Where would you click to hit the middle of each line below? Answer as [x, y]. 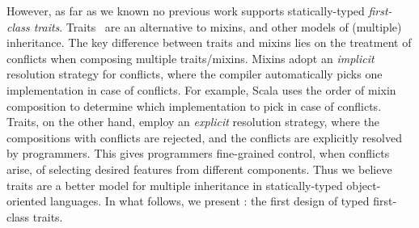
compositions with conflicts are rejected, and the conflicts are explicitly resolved [204, 137]
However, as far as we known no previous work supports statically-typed [186, 11]
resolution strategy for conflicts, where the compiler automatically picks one [195, 74]
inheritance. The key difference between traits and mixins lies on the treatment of [209, 42]
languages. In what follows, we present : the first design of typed [210, 201]
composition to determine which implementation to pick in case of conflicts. [194, 106]
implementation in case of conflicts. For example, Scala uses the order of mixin [201, 89]
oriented [27, 201]
